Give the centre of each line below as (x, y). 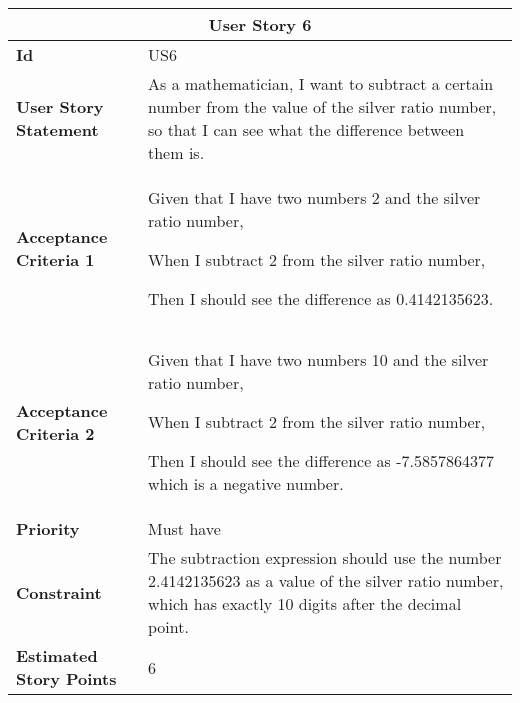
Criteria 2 (55, 433)
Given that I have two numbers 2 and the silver (314, 197)
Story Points (66, 678)
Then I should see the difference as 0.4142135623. (321, 298)
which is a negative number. (246, 483)
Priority (48, 528)
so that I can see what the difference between (306, 129)
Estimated (57, 655)
